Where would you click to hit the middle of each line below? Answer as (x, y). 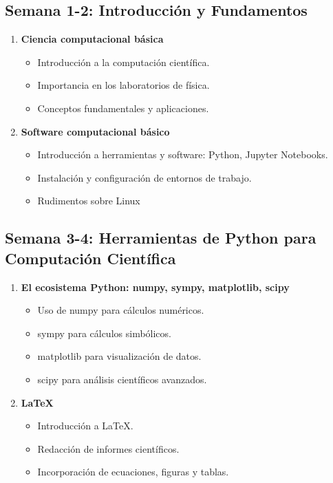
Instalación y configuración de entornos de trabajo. (144, 177)
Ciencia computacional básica (92, 39)
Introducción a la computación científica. (123, 62)
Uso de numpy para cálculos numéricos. (121, 310)
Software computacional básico (95, 131)
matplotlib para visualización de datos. (119, 356)
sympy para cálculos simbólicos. (104, 333)
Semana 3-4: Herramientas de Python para (161, 238)
